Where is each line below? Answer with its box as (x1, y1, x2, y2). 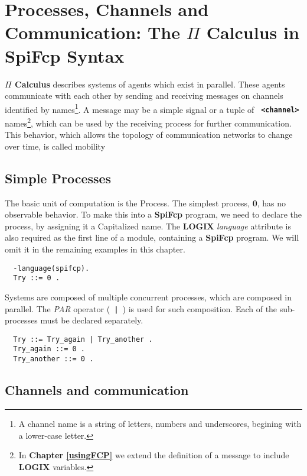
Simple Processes (5, 169, 112, 187)
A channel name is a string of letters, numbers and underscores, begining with (18, 417, 302, 429)
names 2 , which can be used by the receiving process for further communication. (5, 115, 292, 129)
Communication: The (5, 20, 180, 44)
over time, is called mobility (5, 140, 106, 152)
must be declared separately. (40, 314, 143, 326)
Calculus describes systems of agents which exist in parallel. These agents (15, 77, 285, 90)
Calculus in (206, 20, 299, 44)
